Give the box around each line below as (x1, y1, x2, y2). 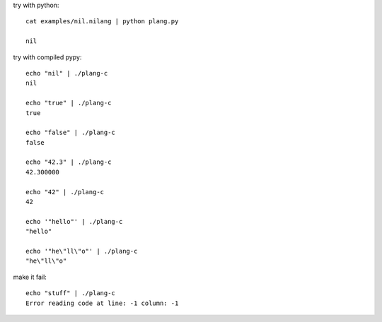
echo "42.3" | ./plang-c (25, 158, 112, 166)
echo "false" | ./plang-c (25, 129, 116, 137)
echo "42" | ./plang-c (25, 188, 105, 196)
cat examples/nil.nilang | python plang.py (25, 18, 179, 25)
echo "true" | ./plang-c (25, 99, 112, 107)
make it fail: (13, 273, 47, 281)
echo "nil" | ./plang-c (25, 69, 108, 77)
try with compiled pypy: (13, 53, 82, 61)
